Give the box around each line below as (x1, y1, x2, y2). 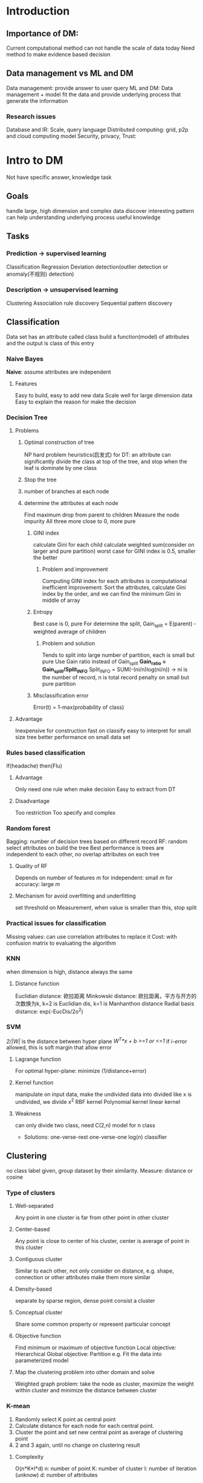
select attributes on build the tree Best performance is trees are (6, 844, 164, 852)
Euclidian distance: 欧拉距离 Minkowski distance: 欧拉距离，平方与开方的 (14, 992, 197, 999)
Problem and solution (42, 640, 95, 647)
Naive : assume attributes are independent (6, 368, 111, 376)
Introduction (6, 4, 70, 18)
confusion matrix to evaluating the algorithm (6, 939, 117, 947)
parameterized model (14, 1357, 69, 1364)
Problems (14, 427, 39, 434)
